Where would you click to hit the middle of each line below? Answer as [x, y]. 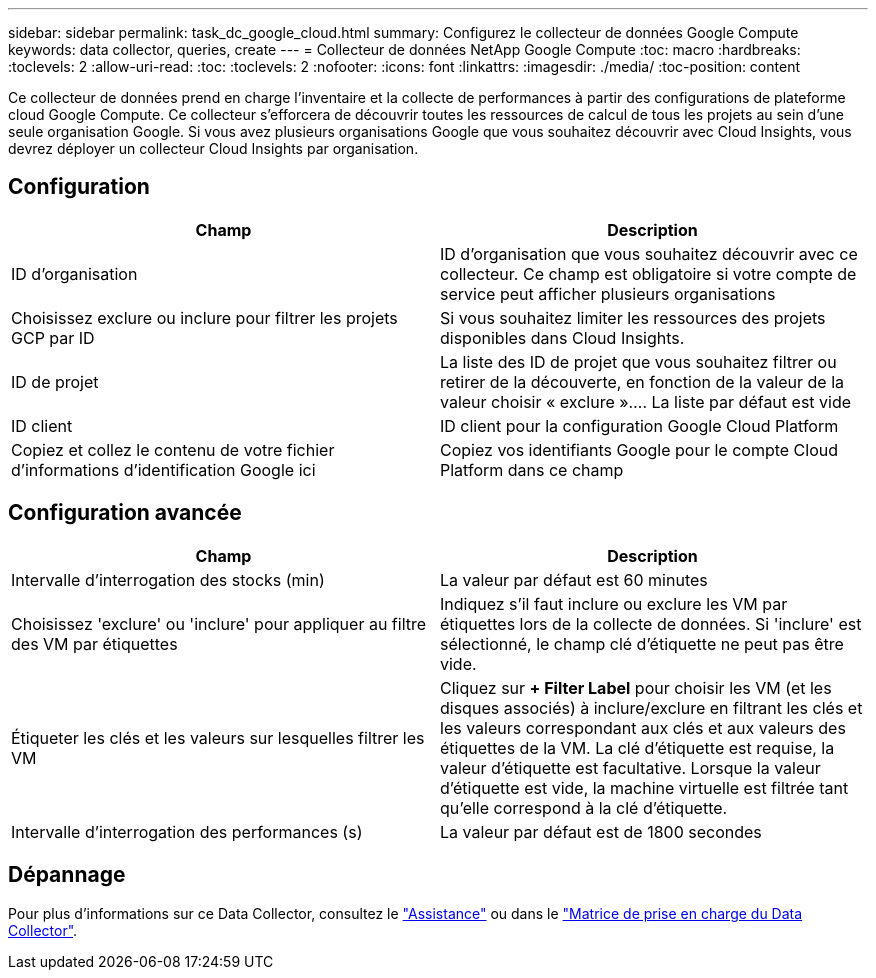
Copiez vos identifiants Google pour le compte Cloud [639, 449]
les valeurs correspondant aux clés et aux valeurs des [643, 727]
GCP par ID [53, 337]
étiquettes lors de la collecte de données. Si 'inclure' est [651, 623]
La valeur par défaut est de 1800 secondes [601, 831]
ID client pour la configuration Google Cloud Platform [639, 425]
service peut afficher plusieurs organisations [608, 293]
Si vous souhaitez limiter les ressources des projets [633, 317]
